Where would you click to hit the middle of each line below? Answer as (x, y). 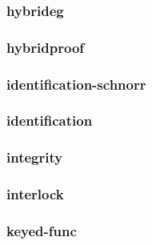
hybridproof (46, 47)
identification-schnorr (76, 84)
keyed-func (42, 230)
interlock (35, 194)
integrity (35, 157)
